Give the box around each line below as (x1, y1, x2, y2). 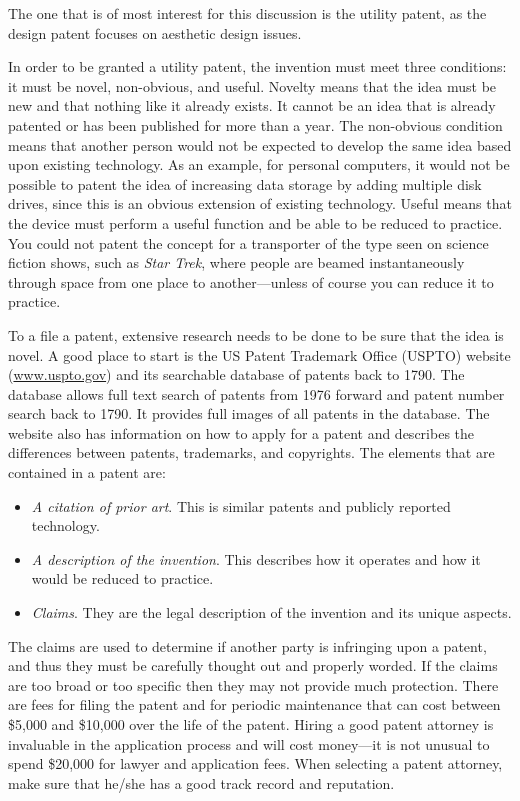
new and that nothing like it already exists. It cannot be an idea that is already (8, 95, 496, 116)
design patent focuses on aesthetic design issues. (8, 22, 302, 43)
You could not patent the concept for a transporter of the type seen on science (8, 232, 489, 253)
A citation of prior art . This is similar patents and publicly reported (31, 495, 451, 516)
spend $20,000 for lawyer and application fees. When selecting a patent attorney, (8, 753, 503, 774)
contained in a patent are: (8, 462, 166, 483)
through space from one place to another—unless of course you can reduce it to (8, 271, 494, 292)
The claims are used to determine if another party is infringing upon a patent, (8, 635, 487, 656)
